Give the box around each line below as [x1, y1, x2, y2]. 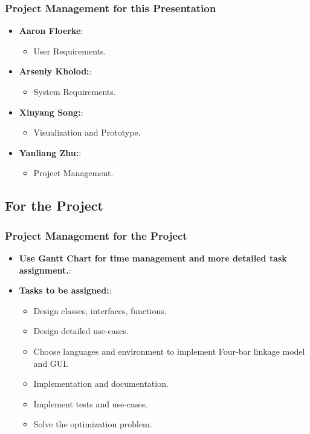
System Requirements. [33, 85, 116, 97]
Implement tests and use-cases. [33, 397, 148, 410]
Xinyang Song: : [19, 105, 83, 118]
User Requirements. [33, 44, 106, 57]
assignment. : [19, 263, 71, 276]
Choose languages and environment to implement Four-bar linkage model [33, 344, 305, 357]
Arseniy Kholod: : [19, 65, 92, 77]
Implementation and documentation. [33, 377, 169, 390]
